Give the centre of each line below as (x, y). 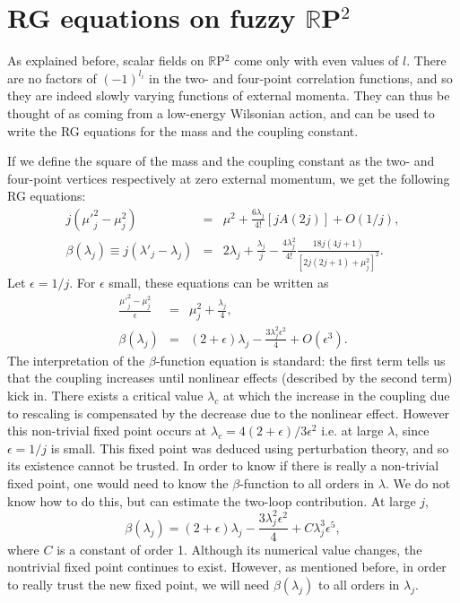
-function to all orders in (307, 483)
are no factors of (52, 78)
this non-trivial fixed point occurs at (107, 431)
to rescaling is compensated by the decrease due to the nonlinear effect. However (229, 413)
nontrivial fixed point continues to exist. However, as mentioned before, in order (227, 567)
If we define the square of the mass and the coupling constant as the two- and (221, 161)
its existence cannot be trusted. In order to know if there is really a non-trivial (223, 465)
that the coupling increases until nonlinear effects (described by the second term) (230, 378)
